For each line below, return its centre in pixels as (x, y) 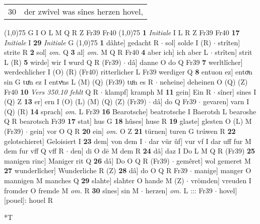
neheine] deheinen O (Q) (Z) (204, 81)
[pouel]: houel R (29, 200)
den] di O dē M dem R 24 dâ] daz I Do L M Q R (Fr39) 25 (163, 151)
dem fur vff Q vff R (34, 151)
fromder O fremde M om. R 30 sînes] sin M (72, 190)
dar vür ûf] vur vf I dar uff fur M (200, 141)
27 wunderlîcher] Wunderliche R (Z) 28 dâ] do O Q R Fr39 (96, 170)
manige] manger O (223, 170)
